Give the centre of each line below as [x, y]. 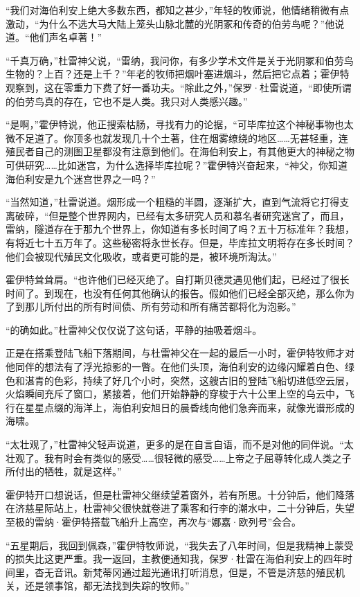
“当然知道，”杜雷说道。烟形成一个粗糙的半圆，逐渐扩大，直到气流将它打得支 [178, 202]
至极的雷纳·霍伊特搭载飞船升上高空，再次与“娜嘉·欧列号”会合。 [153, 522]
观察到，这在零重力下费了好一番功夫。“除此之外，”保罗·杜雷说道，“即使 [169, 87]
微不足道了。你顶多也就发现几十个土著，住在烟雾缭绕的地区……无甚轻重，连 [177, 137]
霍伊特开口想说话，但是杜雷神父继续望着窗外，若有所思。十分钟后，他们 [170, 494]
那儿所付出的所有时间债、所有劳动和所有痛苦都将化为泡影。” [160, 306]
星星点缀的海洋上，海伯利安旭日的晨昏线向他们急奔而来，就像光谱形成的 [189, 407]
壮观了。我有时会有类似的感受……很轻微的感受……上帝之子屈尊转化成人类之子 [179, 457]
